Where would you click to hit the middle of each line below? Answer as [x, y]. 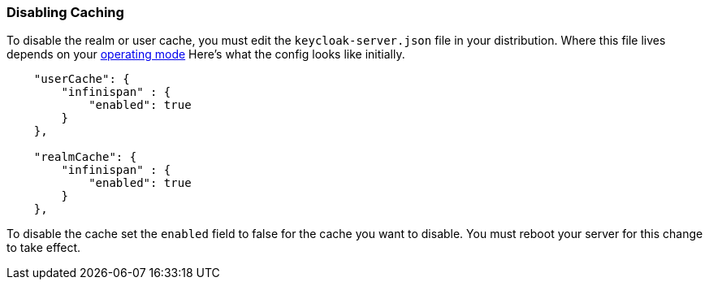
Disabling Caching [65, 12]
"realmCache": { [85, 157]
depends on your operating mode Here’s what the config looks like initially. [206, 54]
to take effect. [44, 248]
